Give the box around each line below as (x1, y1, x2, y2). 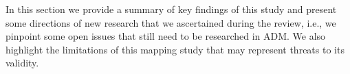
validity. (6, 56, 39, 70)
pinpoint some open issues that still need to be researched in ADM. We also (6, 29, 326, 43)
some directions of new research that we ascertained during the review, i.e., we (6, 15, 336, 29)
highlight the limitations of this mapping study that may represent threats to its (6, 42, 344, 56)
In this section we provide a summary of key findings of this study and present (6, 2, 337, 16)
